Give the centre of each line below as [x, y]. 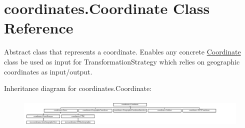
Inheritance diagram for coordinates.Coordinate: [78, 88]
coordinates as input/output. [48, 71]
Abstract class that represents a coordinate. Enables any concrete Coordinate [122, 52]
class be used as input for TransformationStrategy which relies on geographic [122, 61]
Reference [39, 28]
